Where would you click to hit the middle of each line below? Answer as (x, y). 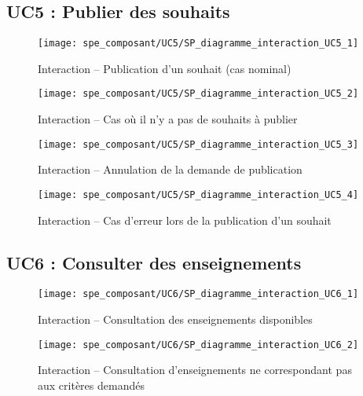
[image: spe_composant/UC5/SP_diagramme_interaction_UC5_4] (198, 194)
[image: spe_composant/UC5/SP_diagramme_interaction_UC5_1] (198, 44)
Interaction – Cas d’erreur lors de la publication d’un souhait (185, 220)
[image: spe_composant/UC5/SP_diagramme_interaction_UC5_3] (198, 144)
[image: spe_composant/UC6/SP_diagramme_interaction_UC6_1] (198, 294)
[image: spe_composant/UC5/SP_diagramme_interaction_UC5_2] (198, 94)
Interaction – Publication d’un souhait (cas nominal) (165, 68)
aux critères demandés (91, 385)
